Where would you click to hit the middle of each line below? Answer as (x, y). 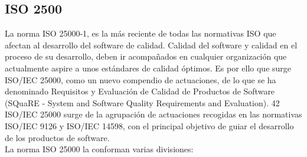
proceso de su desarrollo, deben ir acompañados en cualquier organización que (146, 56)
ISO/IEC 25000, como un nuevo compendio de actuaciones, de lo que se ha (141, 79)
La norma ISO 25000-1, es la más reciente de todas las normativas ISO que (141, 33)
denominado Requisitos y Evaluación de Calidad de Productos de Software (140, 91)
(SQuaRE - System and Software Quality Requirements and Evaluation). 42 (142, 102)
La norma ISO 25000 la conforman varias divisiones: (99, 149)
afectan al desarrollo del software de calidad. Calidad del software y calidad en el (151, 45)
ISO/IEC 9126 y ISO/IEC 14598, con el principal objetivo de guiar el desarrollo (149, 125)
